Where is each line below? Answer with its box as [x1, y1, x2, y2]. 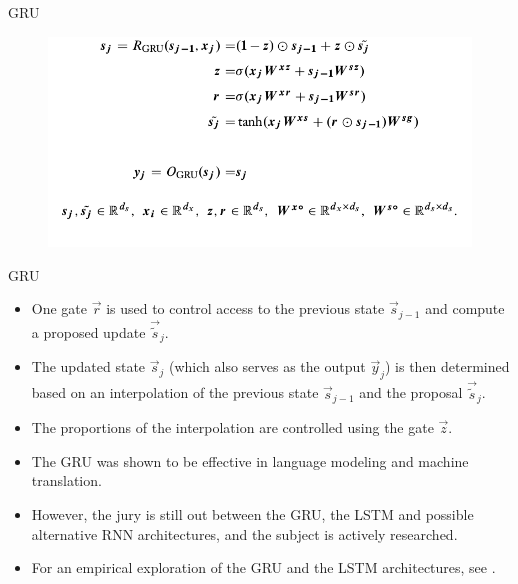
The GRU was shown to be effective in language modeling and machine [31, 450, 469, 471]
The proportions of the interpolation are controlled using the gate [31, 417, 434, 438]
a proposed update [31, 322, 146, 343]
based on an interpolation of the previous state [31, 382, 319, 403]
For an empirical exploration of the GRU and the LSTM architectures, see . [31, 557, 496, 578]
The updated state [31, 356, 146, 377]
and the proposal [359, 382, 463, 403]
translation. [31, 470, 102, 491]
